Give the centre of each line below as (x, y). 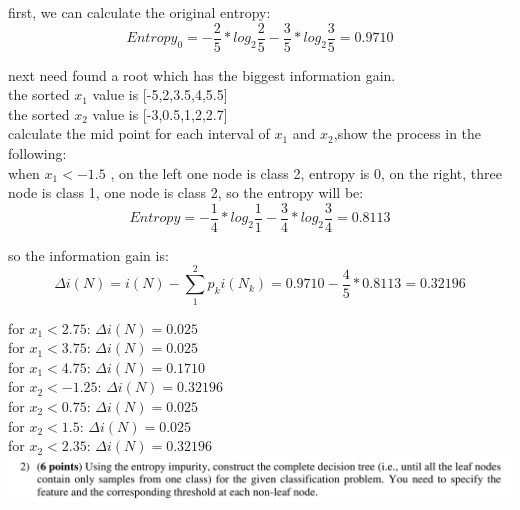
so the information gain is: (88, 254)
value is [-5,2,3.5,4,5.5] (160, 94)
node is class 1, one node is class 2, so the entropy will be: (186, 192)
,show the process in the (407, 133)
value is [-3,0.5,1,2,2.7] (160, 113)
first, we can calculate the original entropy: (139, 12)
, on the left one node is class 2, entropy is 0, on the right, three (306, 172)
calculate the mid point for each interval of (139, 133)
